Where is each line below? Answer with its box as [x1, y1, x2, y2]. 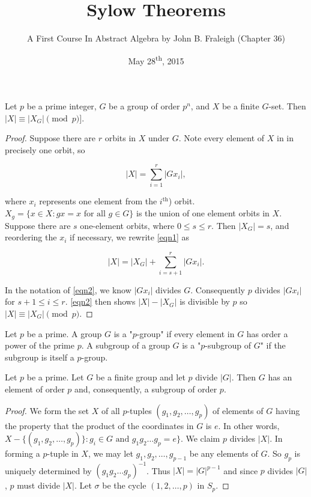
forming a [5, 447, 40, 460]
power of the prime [5, 339, 74, 352]
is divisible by [180, 295, 230, 308]
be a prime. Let [26, 371, 84, 383]
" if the [260, 339, 286, 352]
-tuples [127, 404, 152, 416]
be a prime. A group [26, 327, 102, 340]
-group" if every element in [136, 327, 235, 340]
